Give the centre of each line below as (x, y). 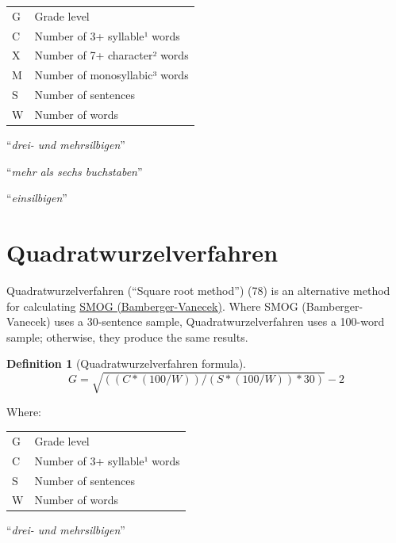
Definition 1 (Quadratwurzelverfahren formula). (127, 363)
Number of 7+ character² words (111, 55)
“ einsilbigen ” (37, 198)
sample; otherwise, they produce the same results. (127, 337)
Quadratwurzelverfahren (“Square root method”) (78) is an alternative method (198, 290)
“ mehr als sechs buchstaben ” (75, 171)
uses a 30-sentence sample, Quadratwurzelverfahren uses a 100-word (219, 321)
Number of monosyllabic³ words (111, 75)
